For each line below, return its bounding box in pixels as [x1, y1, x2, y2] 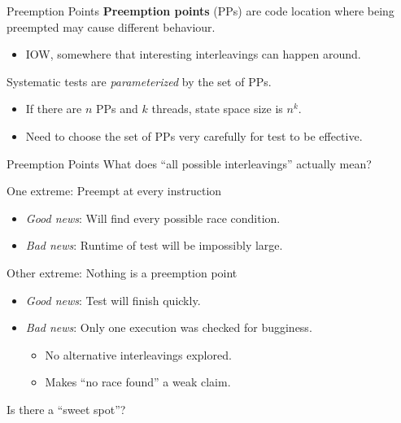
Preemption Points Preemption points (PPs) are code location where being [7, 2, 394, 19]
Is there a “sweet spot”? [7, 400, 126, 417]
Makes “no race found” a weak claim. [45, 373, 231, 390]
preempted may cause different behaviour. [7, 18, 216, 35]
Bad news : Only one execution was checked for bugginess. [25, 319, 312, 336]
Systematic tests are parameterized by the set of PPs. [7, 72, 272, 89]
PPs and [96, 100, 138, 117]
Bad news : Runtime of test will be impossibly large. [25, 237, 283, 254]
